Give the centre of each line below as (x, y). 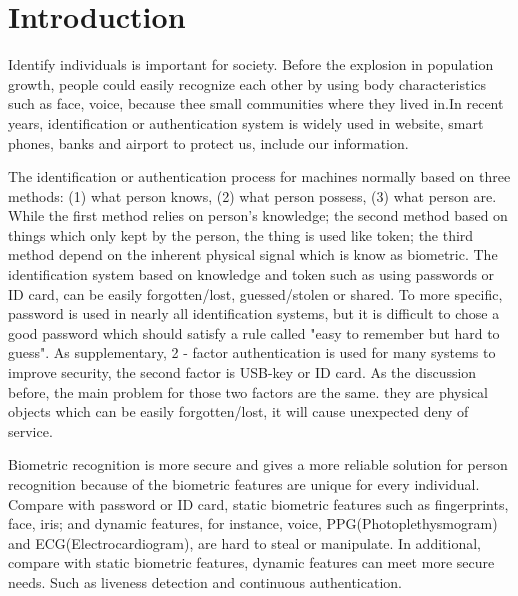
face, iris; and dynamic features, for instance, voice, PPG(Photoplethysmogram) (253, 523)
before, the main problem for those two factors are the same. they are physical (248, 391)
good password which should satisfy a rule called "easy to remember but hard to (254, 332)
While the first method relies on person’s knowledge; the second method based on (258, 215)
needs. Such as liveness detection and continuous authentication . (205, 581)
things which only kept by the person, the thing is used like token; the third (241, 234)
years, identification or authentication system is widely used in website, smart (246, 122)
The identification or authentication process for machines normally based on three (259, 176)
